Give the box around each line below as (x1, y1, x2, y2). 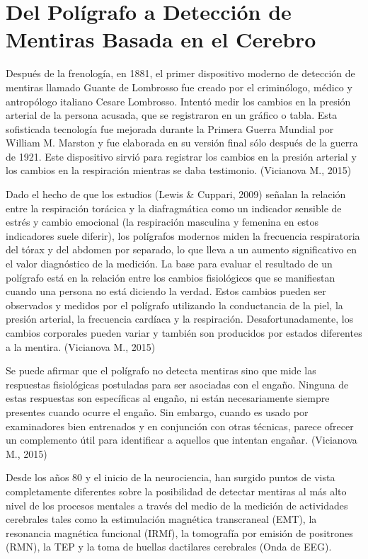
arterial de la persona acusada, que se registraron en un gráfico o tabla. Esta (6, 108, 338, 122)
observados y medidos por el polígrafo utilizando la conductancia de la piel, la (6, 297, 343, 312)
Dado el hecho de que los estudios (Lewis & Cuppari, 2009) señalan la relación (6, 187, 346, 202)
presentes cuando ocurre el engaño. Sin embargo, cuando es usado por (6, 404, 309, 419)
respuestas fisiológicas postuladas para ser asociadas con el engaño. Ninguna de (6, 376, 349, 391)
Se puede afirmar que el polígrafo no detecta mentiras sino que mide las (6, 363, 316, 378)
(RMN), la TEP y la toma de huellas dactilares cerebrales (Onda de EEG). (6, 539, 332, 554)
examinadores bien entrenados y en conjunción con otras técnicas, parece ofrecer (6, 418, 354, 433)
